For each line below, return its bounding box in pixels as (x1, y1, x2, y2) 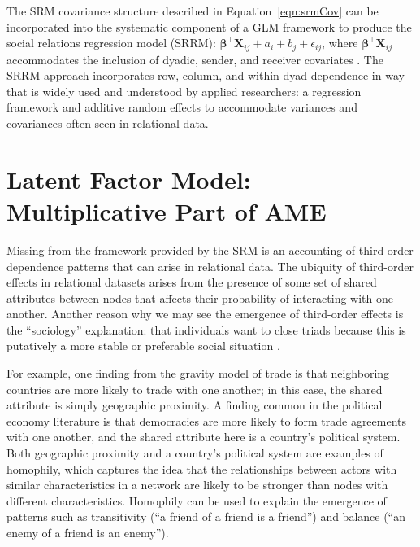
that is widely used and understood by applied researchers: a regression (6, 82, 362, 99)
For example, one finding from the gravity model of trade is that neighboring (6, 365, 390, 382)
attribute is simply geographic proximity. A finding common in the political (6, 396, 383, 414)
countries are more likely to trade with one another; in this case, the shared (6, 380, 383, 397)
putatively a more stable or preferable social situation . (6, 337, 280, 354)
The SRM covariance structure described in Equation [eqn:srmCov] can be (6, 2, 379, 19)
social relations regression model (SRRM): (6, 34, 216, 51)
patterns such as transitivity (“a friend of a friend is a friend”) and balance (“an (6, 508, 406, 525)
